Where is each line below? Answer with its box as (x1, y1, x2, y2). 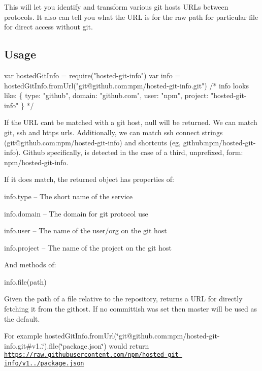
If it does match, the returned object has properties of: (4, 174, 174, 184)
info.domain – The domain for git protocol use (4, 208, 148, 219)
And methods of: (4, 259, 56, 270)
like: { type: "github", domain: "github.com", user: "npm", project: (4, 90, 209, 101)
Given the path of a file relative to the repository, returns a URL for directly (4, 293, 243, 304)
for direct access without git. (4, 21, 93, 32)
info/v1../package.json (4, 360, 84, 367)
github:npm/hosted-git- (183, 137, 256, 147)
